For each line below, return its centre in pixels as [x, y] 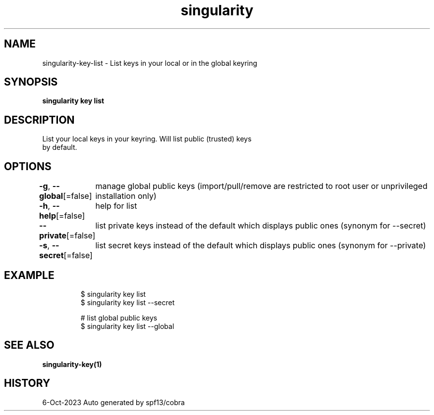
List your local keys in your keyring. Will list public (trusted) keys [147, 139]
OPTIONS [28, 166]
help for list [116, 206]
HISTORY [27, 383]
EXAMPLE [29, 275]
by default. [60, 147]
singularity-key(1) [72, 364]
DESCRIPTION [39, 120]
